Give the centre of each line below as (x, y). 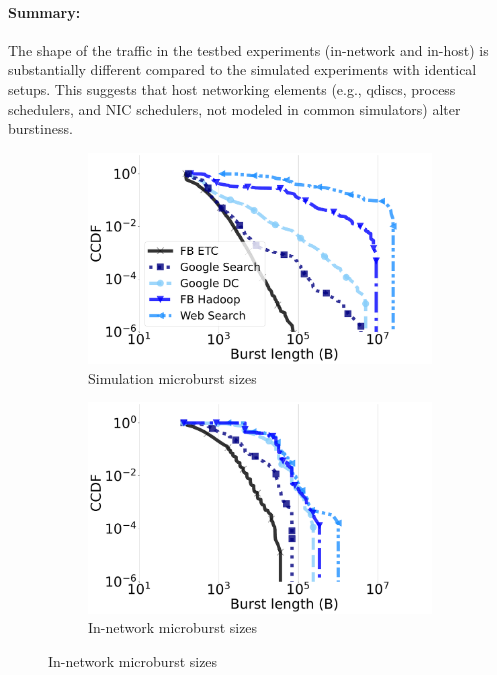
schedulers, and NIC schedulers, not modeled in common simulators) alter (234, 108)
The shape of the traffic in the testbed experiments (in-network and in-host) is (248, 49)
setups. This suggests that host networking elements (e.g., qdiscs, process (232, 88)
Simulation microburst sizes (172, 377)
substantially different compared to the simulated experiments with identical (242, 69)
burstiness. (40, 128)
